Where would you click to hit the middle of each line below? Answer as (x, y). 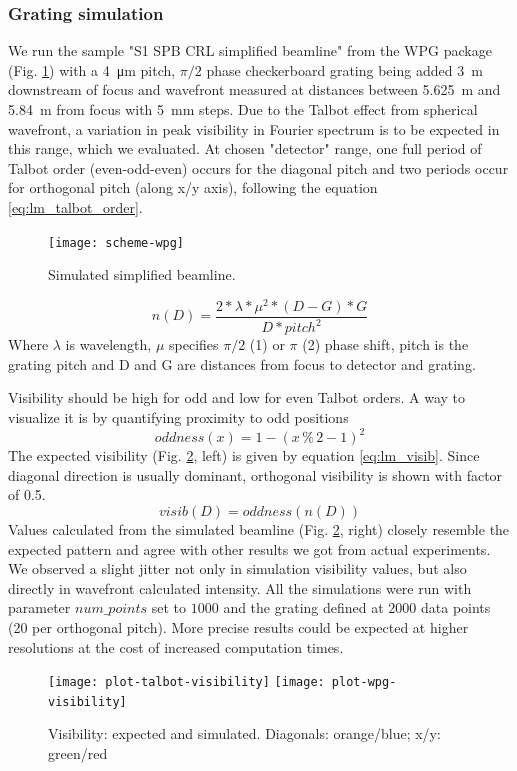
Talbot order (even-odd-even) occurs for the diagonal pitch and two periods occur (258, 167)
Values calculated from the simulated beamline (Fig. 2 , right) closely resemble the (259, 528)
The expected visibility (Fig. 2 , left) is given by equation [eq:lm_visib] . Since (244, 455)
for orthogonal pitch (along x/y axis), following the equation (193, 187)
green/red (78, 753)
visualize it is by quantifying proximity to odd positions (178, 417)
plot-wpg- (364, 682)
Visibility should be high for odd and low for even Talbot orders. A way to (236, 397)
